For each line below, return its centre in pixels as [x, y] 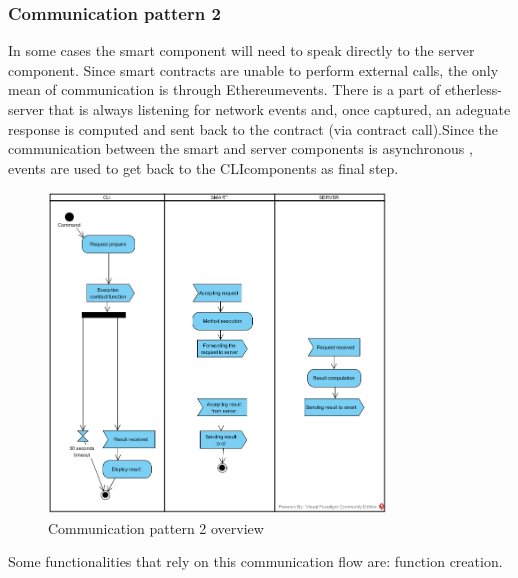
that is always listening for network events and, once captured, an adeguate [279, 109]
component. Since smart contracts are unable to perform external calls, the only [253, 69]
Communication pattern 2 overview [156, 527]
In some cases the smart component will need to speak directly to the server [241, 50]
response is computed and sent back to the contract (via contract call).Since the [253, 128]
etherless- [473, 89]
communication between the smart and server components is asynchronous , [240, 148]
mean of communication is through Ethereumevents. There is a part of [224, 89]
